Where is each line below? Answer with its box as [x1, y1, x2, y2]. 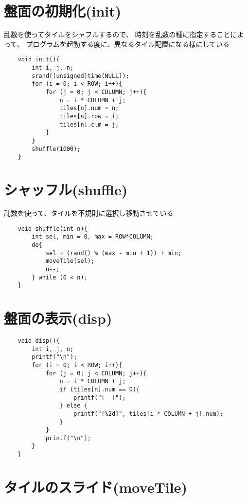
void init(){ [18, 56, 60, 63]
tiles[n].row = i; [59, 112, 119, 120]
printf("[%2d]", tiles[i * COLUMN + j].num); [73, 410, 224, 417]
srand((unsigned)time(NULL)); [32, 72, 129, 79]
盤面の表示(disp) [4, 308, 112, 328]
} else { [59, 402, 88, 409]
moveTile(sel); [45, 258, 95, 265]
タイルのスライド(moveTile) [4, 477, 187, 497]
